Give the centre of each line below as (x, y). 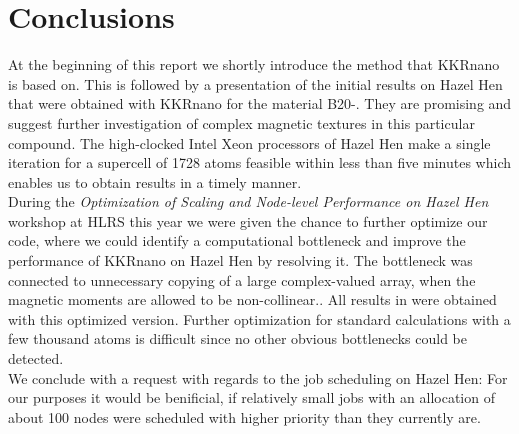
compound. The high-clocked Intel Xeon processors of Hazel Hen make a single (249, 142)
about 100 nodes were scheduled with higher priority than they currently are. (244, 416)
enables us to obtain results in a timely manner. (155, 181)
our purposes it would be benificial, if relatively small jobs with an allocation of (251, 397)
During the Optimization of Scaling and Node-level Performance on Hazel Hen (248, 201)
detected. (36, 358)
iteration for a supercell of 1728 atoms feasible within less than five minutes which (260, 162)
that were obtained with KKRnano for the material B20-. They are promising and (260, 103)
